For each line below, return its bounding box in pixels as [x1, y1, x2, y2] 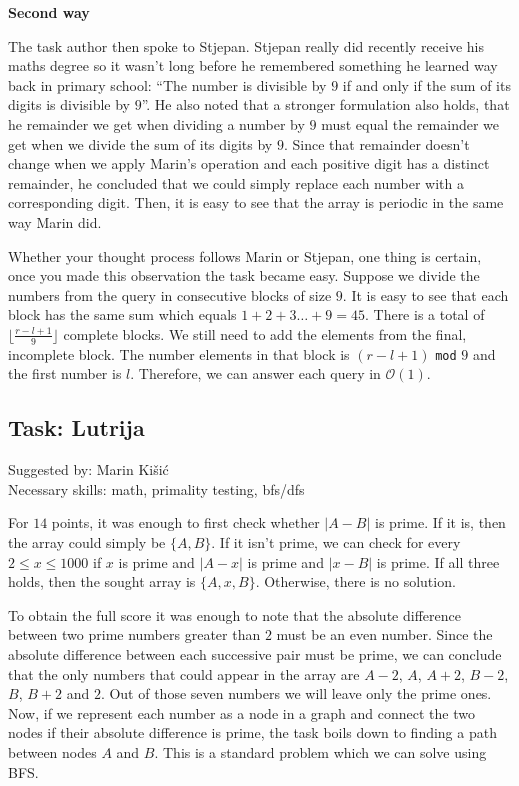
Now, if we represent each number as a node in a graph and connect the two [8, 702, 475, 723]
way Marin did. [8, 211, 102, 232]
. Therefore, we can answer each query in [130, 363, 381, 384]
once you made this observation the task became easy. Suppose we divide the [8, 265, 480, 286]
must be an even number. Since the [276, 624, 493, 645]
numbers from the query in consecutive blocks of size [8, 284, 332, 305]
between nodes [8, 741, 97, 762]
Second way [8, 2, 90, 22]
